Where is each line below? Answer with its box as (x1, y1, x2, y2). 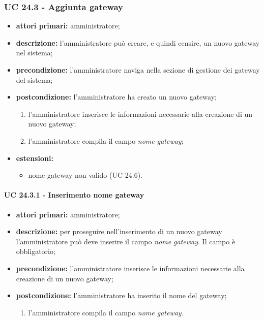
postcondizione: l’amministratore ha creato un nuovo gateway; (16, 91, 217, 102)
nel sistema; (16, 47, 53, 58)
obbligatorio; (16, 246, 55, 256)
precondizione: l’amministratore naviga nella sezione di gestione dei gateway (16, 65, 260, 75)
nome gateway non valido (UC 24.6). (28, 170, 142, 180)
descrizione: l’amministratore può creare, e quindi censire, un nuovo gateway (16, 37, 260, 48)
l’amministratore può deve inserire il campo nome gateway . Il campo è (16, 236, 236, 246)
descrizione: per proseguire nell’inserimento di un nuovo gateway (16, 226, 222, 237)
